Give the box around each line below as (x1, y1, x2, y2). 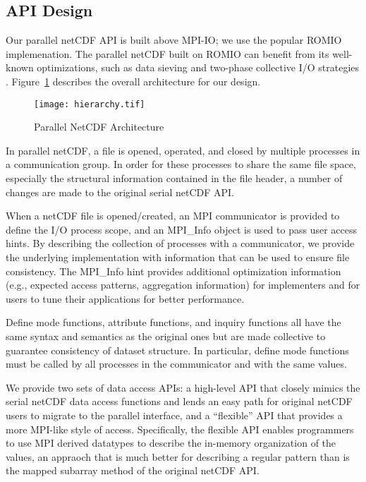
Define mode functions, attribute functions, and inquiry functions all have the (6, 315, 341, 330)
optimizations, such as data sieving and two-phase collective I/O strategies (37, 60, 360, 75)
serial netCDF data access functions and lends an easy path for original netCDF (6, 394, 353, 409)
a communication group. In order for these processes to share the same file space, (6, 157, 356, 171)
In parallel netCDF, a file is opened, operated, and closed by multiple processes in (6, 143, 360, 157)
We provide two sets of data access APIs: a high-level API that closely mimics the (6, 380, 360, 394)
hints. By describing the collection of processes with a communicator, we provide (6, 236, 355, 251)
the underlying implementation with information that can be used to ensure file (6, 249, 350, 264)
